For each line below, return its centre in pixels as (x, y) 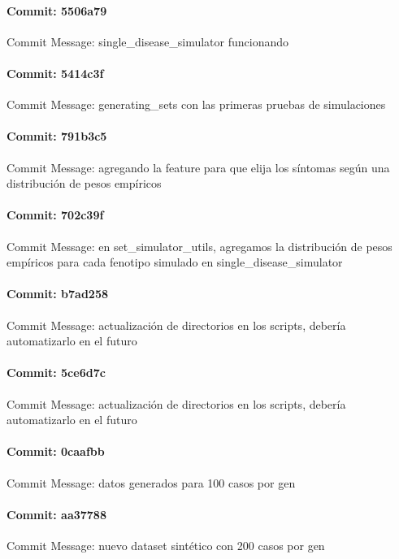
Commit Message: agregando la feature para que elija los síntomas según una (198, 167)
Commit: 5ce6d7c (56, 373)
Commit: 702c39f (55, 215)
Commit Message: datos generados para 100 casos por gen (151, 482)
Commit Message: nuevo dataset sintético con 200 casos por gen (166, 545)
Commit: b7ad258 (57, 294)
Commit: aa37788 (56, 514)
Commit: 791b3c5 (57, 136)
